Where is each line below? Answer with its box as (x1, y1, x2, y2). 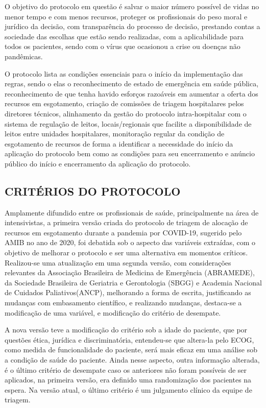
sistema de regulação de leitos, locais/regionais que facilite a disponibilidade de (5, 118, 252, 129)
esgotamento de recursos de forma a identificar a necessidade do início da (5, 138, 233, 149)
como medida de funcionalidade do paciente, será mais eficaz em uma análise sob (5, 344, 257, 355)
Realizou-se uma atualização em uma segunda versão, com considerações (5, 257, 231, 268)
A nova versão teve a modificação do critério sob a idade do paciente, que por (5, 324, 248, 335)
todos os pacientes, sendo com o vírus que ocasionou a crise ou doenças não (5, 41, 240, 52)
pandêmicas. (5, 51, 43, 61)
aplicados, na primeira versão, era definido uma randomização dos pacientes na (5, 374, 252, 385)
